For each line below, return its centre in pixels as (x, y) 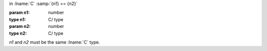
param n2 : (20, 26)
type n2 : (18, 33)
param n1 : (19, 13)
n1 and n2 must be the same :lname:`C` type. (55, 42)
